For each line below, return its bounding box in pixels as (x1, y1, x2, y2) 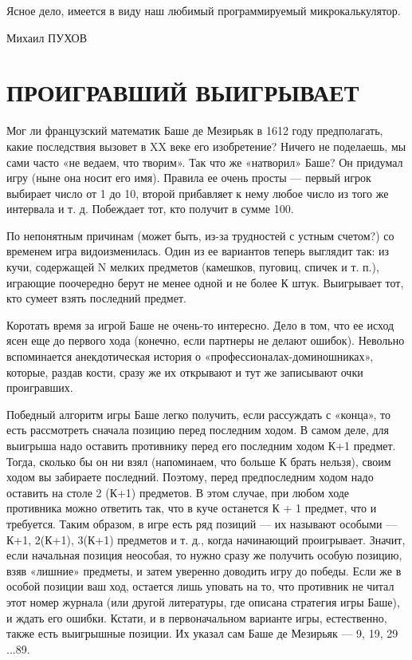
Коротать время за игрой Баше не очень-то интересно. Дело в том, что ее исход (6, 316, 394, 333)
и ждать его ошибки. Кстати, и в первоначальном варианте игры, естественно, (6, 609, 387, 626)
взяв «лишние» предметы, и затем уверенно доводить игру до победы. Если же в (6, 562, 402, 579)
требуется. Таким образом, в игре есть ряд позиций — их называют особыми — (6, 515, 398, 532)
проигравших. (6, 379, 73, 396)
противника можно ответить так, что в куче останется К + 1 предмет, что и (6, 500, 377, 516)
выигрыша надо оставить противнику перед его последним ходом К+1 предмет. (6, 437, 396, 453)
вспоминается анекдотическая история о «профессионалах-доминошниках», (6, 348, 374, 365)
